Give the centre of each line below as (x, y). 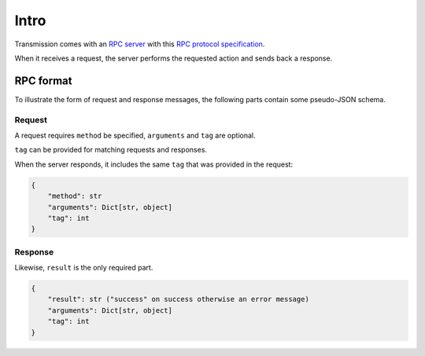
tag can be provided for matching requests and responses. (111, 150)
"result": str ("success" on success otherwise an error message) (179, 299)
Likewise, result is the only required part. (84, 268)
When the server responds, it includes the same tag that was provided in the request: (154, 164)
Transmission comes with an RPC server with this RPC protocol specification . (140, 44)
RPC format (43, 81)
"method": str (75, 196)
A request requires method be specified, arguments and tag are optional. (135, 135)
